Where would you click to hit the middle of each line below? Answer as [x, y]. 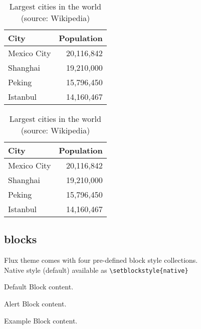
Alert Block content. [35, 304]
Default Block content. [39, 287]
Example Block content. [41, 320]
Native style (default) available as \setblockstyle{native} [96, 270]
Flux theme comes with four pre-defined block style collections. [101, 260]
